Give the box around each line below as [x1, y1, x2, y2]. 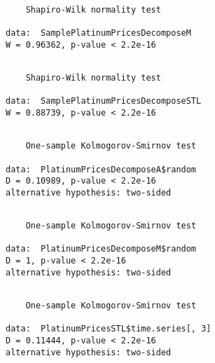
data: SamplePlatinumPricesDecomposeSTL [6, 96, 202, 107]
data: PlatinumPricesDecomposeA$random [6, 164, 197, 174]
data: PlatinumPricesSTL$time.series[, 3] [6, 324, 211, 334]
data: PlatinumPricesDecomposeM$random [6, 244, 197, 254]
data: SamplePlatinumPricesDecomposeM [6, 27, 191, 38]
